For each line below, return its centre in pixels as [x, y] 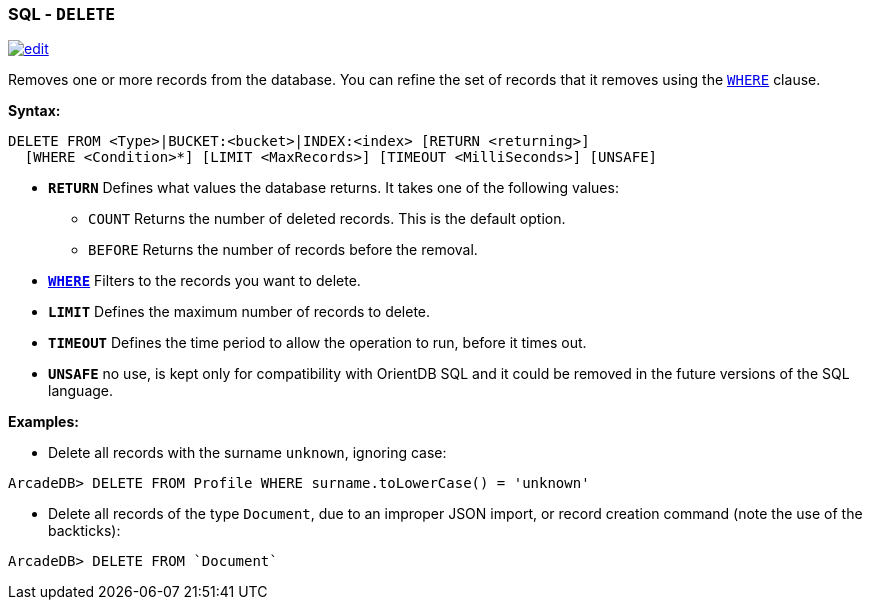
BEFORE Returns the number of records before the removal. [283, 250]
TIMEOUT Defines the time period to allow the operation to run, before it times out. [317, 343]
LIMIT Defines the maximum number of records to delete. [239, 312]
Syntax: [34, 111]
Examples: [43, 422]
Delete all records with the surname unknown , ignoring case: [247, 453]
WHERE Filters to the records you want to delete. [204, 281]
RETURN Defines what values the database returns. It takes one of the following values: [333, 188]
